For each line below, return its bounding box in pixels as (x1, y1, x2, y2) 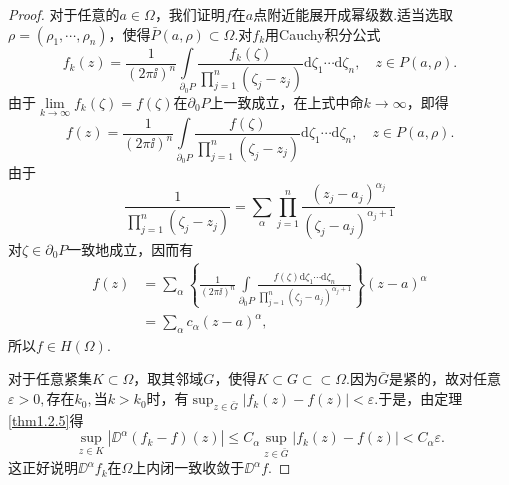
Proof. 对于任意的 (8, 4, 120, 24)
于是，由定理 (378, 388, 463, 409)
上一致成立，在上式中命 (209, 91, 364, 112)
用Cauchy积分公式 (265, 23, 381, 44)
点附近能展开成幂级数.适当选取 (253, 4, 454, 24)
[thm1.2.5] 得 (8, 409, 84, 430)
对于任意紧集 (8, 368, 92, 389)
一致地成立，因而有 (67, 238, 194, 259)
